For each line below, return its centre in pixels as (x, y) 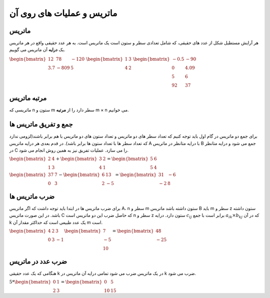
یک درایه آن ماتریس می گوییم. (37, 49)
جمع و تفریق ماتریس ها (41, 124)
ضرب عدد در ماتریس (38, 261)
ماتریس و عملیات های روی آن (63, 13)
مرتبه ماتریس (28, 98)
